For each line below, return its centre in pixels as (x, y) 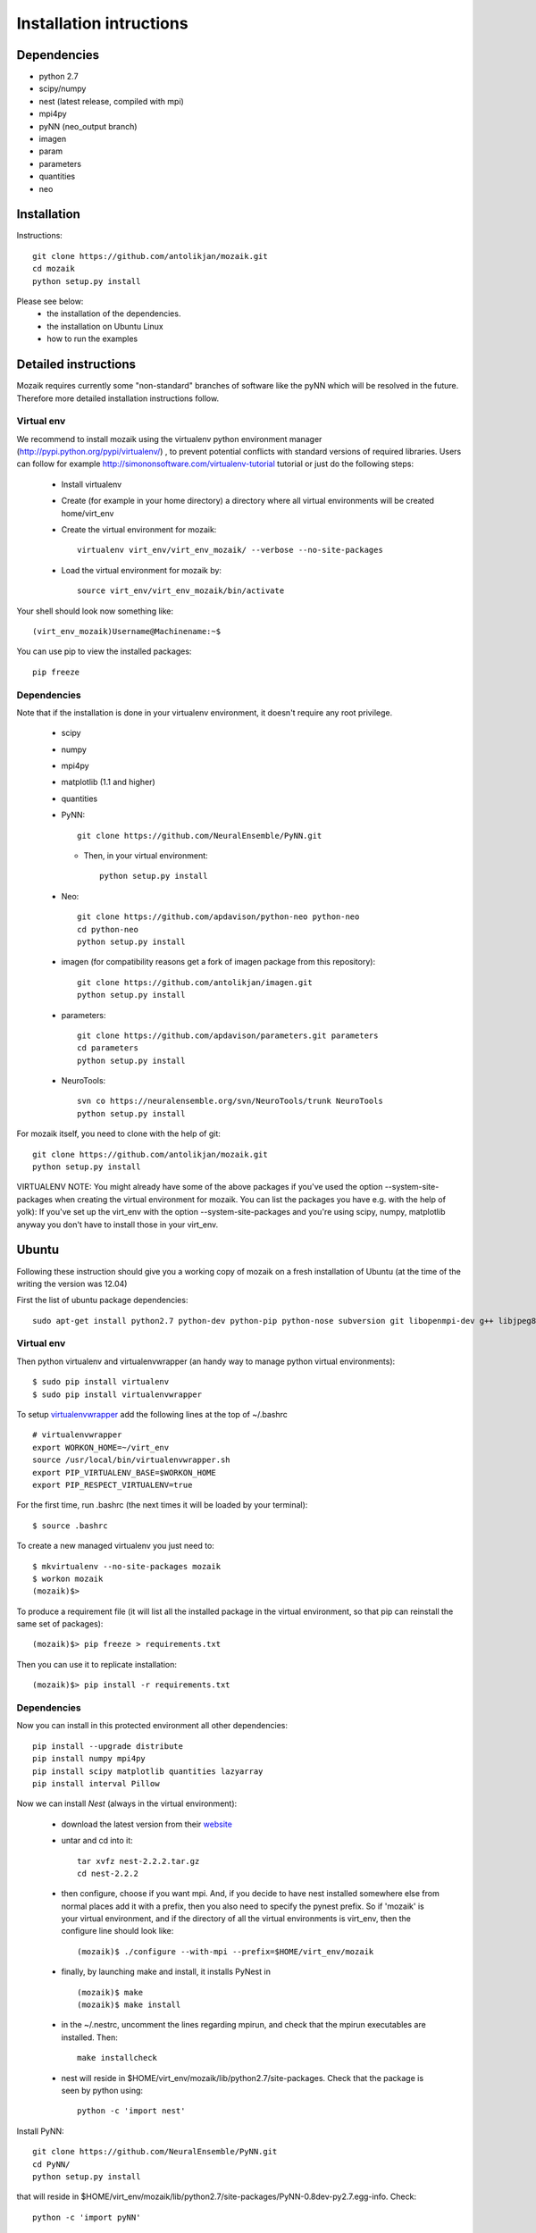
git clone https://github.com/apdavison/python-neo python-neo (218, 917)
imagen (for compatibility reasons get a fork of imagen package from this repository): (218, 962)
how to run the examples (92, 339)
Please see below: (50, 301)
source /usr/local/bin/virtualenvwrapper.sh (132, 1460)
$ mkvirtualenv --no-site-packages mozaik (127, 1566)
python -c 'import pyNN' (87, 2217)
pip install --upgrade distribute (108, 1746)
